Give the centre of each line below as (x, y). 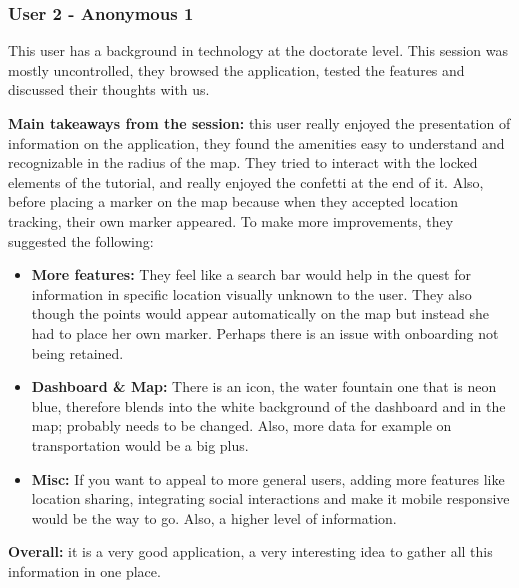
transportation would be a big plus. (140, 444)
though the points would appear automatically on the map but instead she (260, 313)
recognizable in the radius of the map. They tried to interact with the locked (243, 162)
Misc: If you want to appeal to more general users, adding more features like (268, 478)
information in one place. (84, 570)
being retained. (77, 352)
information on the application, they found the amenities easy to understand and (256, 142)
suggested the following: (81, 240)
